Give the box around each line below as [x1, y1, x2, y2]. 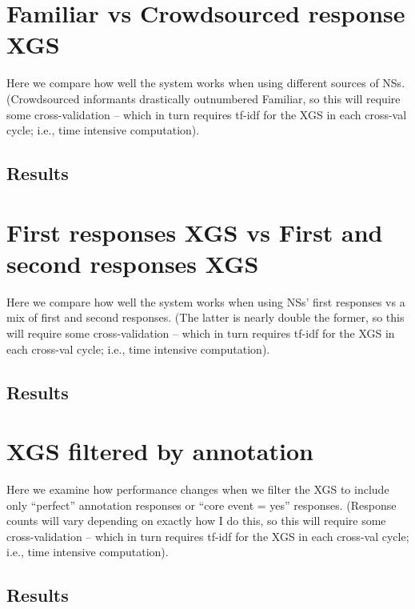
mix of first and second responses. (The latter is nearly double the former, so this [6, 309, 405, 326]
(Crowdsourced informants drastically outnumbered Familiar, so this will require [6, 90, 401, 106]
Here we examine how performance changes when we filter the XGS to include [6, 481, 389, 498]
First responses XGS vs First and [6, 215, 383, 248]
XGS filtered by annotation [6, 435, 313, 467]
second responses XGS [6, 246, 259, 279]
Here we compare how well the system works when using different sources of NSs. [6, 74, 405, 91]
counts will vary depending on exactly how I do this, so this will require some [6, 512, 386, 529]
